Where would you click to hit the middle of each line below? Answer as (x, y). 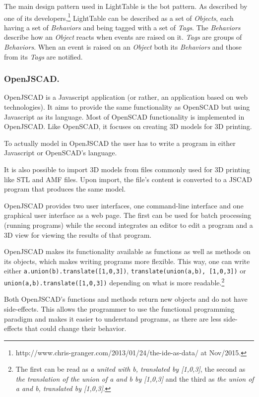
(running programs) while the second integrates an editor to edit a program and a (129, 225)
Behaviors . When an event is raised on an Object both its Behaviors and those (123, 47)
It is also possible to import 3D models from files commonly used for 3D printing (127, 169)
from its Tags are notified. (43, 56)
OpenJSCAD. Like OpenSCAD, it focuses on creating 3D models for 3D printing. (128, 126)
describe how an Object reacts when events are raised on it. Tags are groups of (123, 37)
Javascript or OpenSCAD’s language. (61, 153)
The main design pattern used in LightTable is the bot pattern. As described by (126, 6)
